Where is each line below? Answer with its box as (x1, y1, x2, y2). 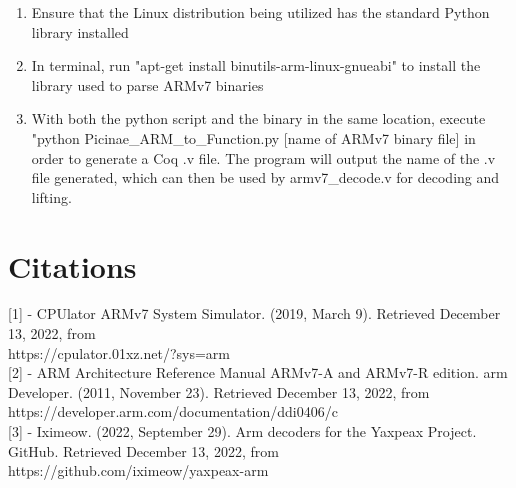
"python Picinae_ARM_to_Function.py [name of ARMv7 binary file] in (31, 127, 476, 148)
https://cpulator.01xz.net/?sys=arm (8, 342, 230, 363)
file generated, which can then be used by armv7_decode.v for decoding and (31, 167, 500, 188)
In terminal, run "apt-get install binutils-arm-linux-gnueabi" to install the (31, 55, 481, 76)
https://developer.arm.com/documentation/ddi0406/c (8, 401, 338, 422)
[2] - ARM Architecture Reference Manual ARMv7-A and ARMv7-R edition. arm (8, 362, 508, 383)
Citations (8, 245, 137, 286)
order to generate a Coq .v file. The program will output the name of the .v (31, 147, 496, 168)
